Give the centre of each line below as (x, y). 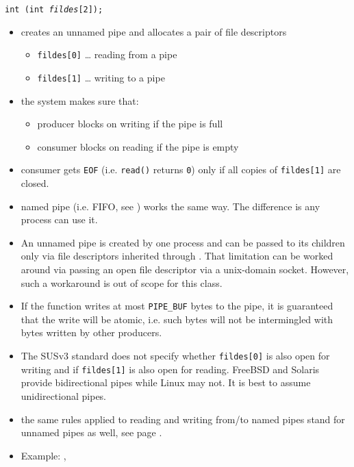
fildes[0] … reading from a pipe (107, 54)
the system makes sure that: (80, 100)
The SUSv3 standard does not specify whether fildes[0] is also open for (175, 355)
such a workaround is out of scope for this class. (122, 282)
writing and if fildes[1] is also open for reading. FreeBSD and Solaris (170, 369)
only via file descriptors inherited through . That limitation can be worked (177, 256)
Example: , (43, 455)
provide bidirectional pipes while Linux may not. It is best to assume (166, 382)
